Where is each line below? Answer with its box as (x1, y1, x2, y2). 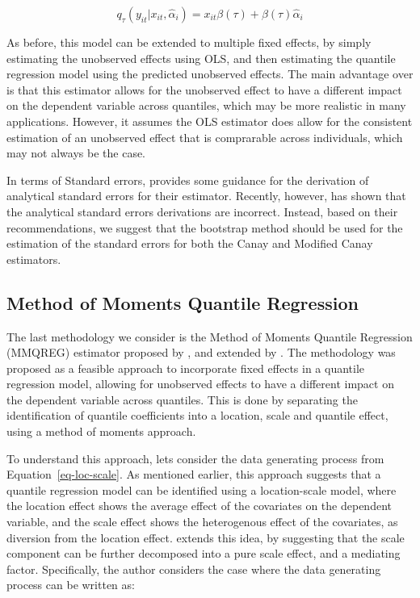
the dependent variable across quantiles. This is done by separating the (6, 391, 358, 408)
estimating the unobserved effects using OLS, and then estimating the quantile (6, 49, 396, 66)
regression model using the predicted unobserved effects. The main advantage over (6, 65, 414, 82)
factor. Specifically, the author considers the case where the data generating (6, 560, 381, 577)
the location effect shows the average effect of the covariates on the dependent (6, 497, 392, 514)
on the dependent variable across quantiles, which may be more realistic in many (6, 97, 406, 114)
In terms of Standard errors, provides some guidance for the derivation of (6, 171, 369, 188)
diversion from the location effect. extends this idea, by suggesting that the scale (6, 529, 405, 546)
